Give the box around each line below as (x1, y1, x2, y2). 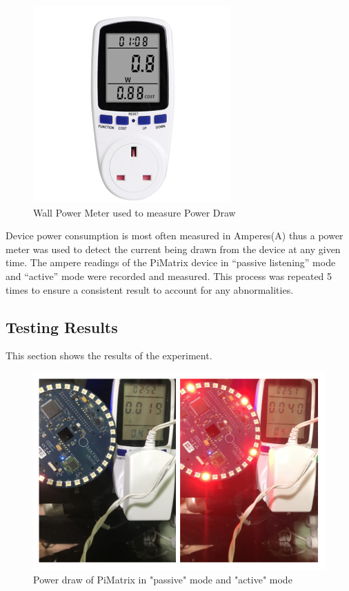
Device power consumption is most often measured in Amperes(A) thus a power (6, 228, 343, 243)
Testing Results (6, 316, 118, 337)
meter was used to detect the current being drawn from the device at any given (6, 241, 341, 256)
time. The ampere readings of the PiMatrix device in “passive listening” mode (6, 255, 336, 270)
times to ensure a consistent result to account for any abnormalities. (6, 282, 294, 297)
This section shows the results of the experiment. (6, 348, 212, 363)
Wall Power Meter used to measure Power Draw (33, 205, 236, 219)
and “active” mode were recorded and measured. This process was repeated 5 (6, 268, 332, 283)
